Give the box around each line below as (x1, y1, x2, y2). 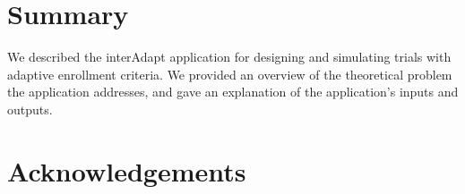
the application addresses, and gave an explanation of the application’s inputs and (7, 82, 459, 101)
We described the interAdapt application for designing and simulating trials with (7, 47, 452, 66)
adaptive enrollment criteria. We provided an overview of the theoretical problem (7, 64, 452, 83)
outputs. (7, 99, 53, 118)
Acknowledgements (7, 152, 246, 189)
